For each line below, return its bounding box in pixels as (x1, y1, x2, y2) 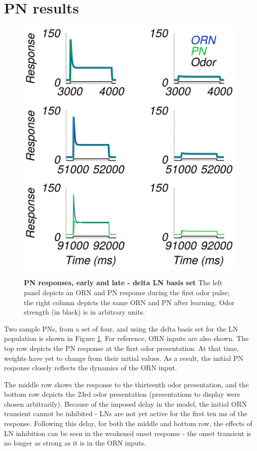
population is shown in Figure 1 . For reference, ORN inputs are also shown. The (4, 333, 249, 343)
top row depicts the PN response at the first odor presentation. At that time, (4, 342, 239, 353)
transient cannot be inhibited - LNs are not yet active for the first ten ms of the (4, 408, 248, 419)
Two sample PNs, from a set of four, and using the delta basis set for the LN (4, 323, 238, 334)
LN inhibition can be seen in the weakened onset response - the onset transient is (4, 428, 252, 438)
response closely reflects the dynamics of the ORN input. (4, 362, 177, 373)
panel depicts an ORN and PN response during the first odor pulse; (24, 287, 230, 297)
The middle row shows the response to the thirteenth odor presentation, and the (4, 379, 249, 389)
